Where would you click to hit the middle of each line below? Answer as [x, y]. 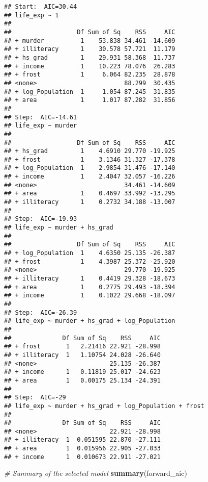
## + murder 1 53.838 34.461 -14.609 [90, 41]
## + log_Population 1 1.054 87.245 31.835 [90, 92]
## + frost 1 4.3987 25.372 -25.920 [90, 261]
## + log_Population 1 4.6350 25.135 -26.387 [90, 253]
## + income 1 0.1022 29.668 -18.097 [90, 296]
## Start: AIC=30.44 [41, 7]
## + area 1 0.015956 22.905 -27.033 [82, 449]
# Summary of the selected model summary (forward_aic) [96, 473]
